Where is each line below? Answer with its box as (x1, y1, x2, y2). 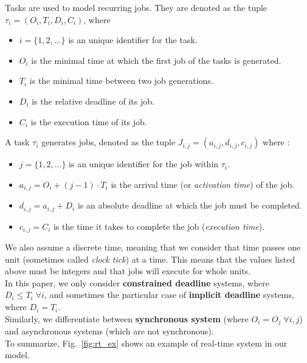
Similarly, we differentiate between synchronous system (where (5, 312, 249, 325)
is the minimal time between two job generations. (29, 74, 213, 87)
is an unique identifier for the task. (68, 33, 198, 46)
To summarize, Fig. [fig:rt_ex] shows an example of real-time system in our (5, 336, 288, 349)
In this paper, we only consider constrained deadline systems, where (5, 276, 269, 289)
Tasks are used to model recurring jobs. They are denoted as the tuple (5, 1, 267, 13)
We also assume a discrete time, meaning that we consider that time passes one (5, 241, 301, 254)
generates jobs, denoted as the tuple (41, 136, 176, 148)
